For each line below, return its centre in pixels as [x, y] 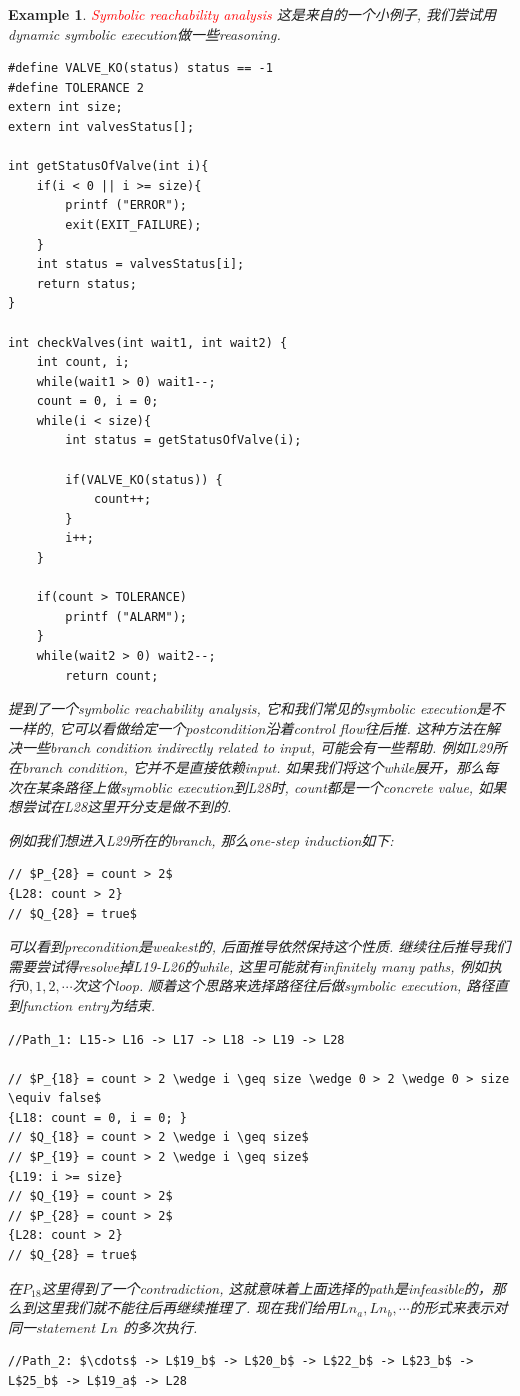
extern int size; [65, 107]
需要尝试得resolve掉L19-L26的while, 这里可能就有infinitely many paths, [231, 965]
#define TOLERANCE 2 [76, 87]
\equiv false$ [55, 1098]
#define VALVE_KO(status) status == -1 [140, 68]
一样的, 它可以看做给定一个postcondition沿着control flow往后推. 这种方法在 [247, 727]
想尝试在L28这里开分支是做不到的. [120, 806]
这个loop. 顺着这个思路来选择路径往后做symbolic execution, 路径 [290, 985]
